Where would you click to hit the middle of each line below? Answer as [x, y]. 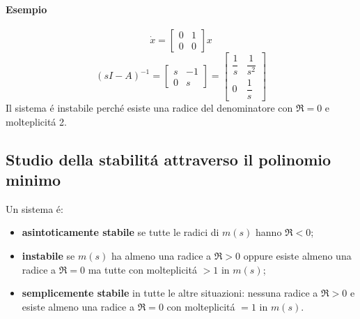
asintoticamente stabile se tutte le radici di [120, 232]
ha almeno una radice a [161, 255]
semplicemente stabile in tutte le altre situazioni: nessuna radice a [170, 293]
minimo [33, 179]
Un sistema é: [34, 208]
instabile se [48, 255]
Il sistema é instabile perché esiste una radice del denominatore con [149, 107]
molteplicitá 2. [36, 121]
